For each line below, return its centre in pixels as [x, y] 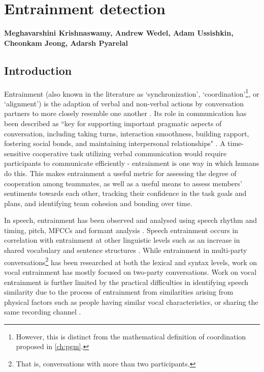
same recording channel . [43, 312]
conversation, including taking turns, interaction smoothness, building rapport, [127, 133]
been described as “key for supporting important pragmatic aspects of [113, 123]
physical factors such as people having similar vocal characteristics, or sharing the [131, 302]
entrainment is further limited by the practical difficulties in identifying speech [126, 282]
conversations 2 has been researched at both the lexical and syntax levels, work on [130, 261]
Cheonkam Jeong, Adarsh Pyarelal [66, 42]
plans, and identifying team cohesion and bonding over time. [98, 203]
